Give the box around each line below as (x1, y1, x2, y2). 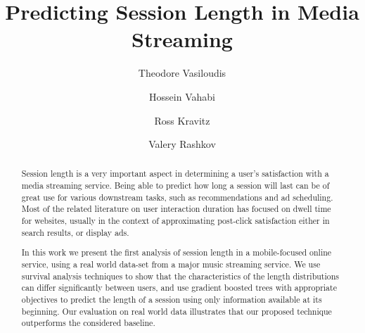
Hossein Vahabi (149, 89, 215, 103)
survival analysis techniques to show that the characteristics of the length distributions (21, 270, 340, 282)
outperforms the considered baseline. (21, 317, 155, 329)
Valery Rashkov (148, 137, 216, 151)
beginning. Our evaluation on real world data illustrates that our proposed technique (21, 305, 332, 317)
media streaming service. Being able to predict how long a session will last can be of (21, 180, 330, 191)
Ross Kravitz (154, 113, 210, 127)
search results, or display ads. (21, 226, 129, 238)
